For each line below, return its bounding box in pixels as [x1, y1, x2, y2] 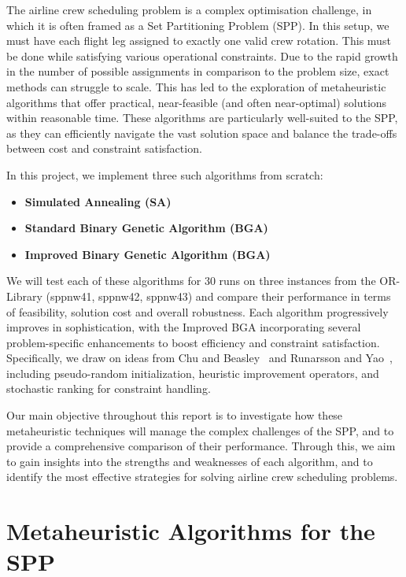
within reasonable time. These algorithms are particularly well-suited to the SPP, [6, 109, 398, 126]
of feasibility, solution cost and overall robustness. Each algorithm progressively [6, 303, 389, 320]
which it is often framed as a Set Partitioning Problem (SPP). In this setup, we [6, 17, 389, 33]
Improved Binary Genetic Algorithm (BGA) [24, 246, 271, 262]
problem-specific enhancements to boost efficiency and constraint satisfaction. [6, 334, 380, 350]
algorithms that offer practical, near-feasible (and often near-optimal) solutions [6, 94, 387, 110]
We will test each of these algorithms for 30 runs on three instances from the [6, 272, 376, 289]
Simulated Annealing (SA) [24, 193, 172, 209]
